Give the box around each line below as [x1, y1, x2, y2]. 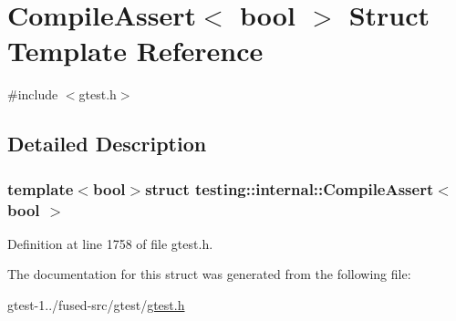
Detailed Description [7, 129, 207, 158]
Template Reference [7, 32, 264, 69]
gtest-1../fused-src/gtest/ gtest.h [7, 295, 185, 315]
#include [7, 85, 58, 104]
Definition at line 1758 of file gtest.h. [7, 233, 213, 253]
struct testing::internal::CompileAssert [145, 177, 434, 200]
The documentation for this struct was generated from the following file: [7, 264, 411, 284]
